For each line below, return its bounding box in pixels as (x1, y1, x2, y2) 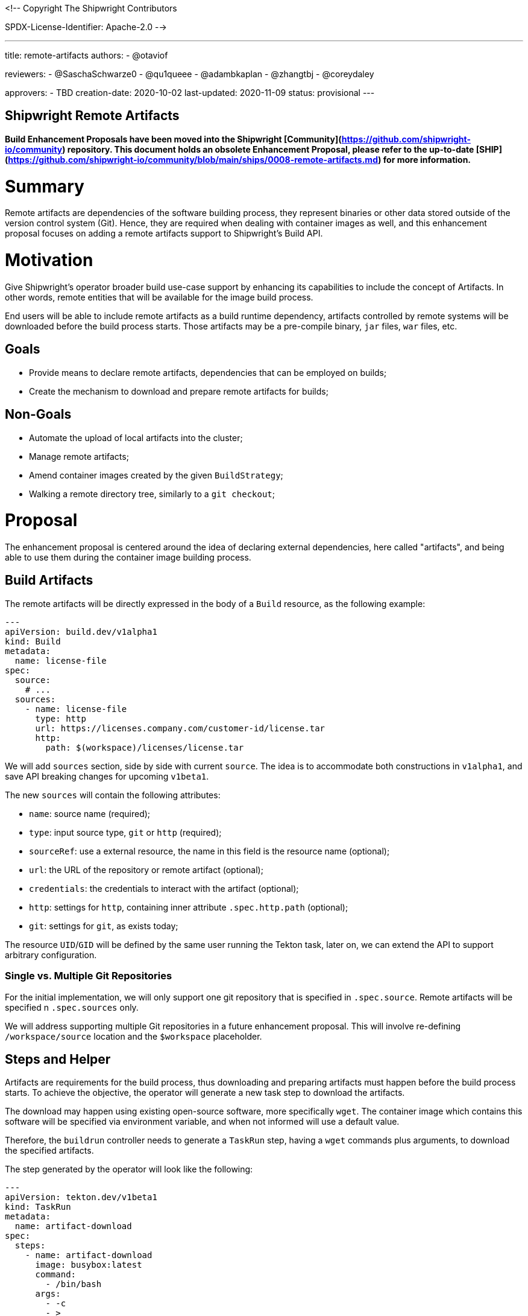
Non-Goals (5, 407, 72, 422)
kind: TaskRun (5, 1202, 71, 1212)
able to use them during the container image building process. (5, 552, 251, 563)
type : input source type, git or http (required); (29, 827, 222, 838)
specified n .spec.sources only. (5, 1002, 139, 1012)
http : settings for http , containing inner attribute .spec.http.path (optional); (29, 901, 348, 912)
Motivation (5, 250, 93, 271)
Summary (5, 176, 84, 197)
